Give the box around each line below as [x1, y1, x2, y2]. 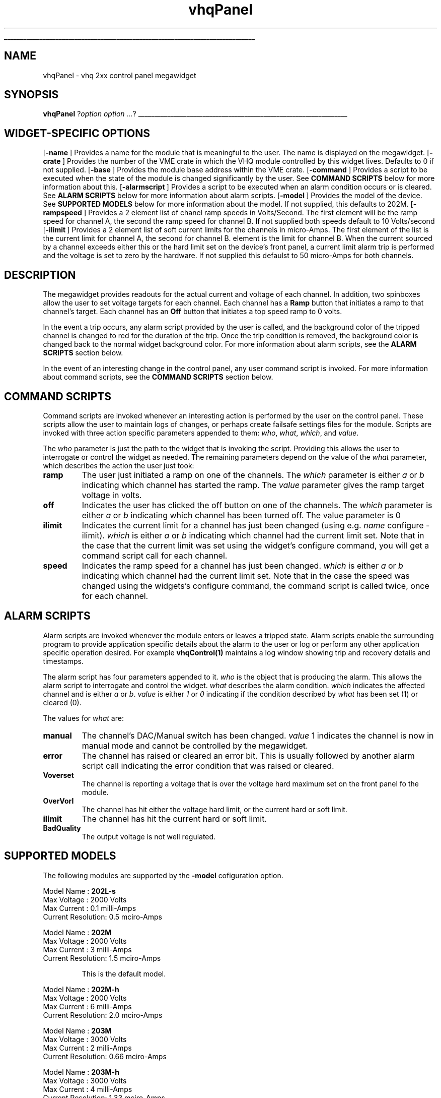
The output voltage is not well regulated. [82, 832, 216, 841]
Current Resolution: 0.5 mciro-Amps [43, 912, 162, 921]
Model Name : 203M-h [43, 1067, 119, 1076]
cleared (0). [43, 698, 82, 707]
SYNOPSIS [4, 88, 59, 101]
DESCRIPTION [4, 268, 76, 281]
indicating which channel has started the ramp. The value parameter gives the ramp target [82, 479, 424, 490]
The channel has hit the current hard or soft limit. [82, 813, 267, 824]
